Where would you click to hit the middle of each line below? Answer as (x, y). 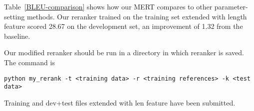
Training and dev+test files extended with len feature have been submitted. (120, 102)
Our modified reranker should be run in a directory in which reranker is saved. (124, 53)
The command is (29, 62)
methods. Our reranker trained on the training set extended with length (137, 16)
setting (14, 16)
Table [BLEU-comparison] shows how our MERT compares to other (108, 6)
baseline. (17, 36)
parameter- (231, 6)
